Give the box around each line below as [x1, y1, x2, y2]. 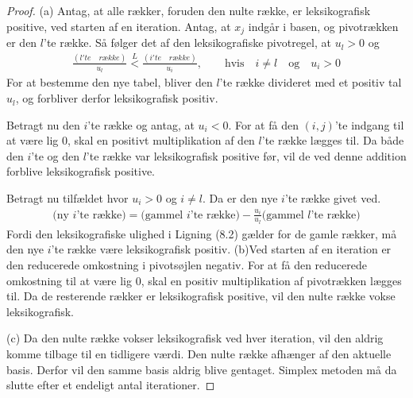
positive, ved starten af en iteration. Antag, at [6, 17, 231, 34]
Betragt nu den [6, 116, 80, 133]
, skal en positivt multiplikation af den [68, 132, 255, 149]
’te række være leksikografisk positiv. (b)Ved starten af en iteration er [51, 241, 392, 257]
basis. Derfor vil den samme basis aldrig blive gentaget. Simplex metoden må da [6, 361, 397, 377]
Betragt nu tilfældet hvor [6, 190, 129, 207]
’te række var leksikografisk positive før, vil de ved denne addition [86, 147, 407, 164]
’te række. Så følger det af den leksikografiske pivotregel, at [44, 34, 331, 51]
